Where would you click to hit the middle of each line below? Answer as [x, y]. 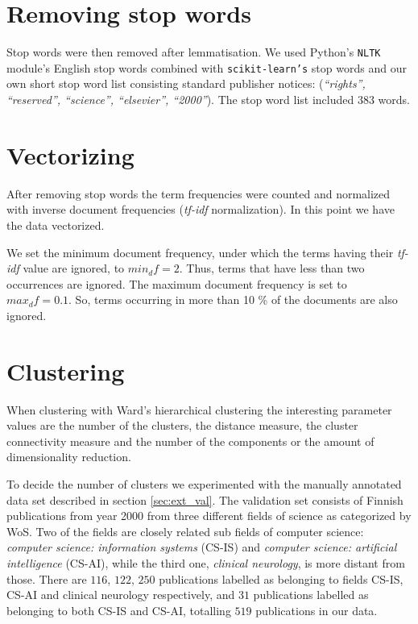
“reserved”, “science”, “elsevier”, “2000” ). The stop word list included [180, 100]
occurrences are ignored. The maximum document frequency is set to [177, 283]
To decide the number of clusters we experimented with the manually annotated [204, 484]
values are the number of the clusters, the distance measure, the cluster [182, 425]
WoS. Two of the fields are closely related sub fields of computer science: [185, 531]
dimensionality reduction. [69, 457]
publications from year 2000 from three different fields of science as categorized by [209, 516]
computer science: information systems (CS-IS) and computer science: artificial [202, 547]
